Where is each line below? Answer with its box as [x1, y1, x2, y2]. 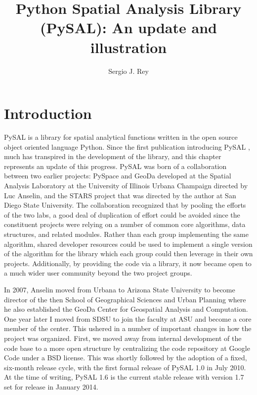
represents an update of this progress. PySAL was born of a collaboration [4, 161, 227, 171]
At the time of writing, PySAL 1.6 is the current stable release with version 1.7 [4, 372, 244, 382]
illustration [90, 37, 167, 57]
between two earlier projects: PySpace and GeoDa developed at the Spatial [4, 170, 231, 181]
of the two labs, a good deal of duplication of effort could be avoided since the [4, 209, 240, 220]
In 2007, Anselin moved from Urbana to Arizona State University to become [4, 284, 235, 294]
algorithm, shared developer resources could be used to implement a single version [4, 238, 253, 249]
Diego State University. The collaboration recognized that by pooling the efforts [4, 200, 246, 210]
